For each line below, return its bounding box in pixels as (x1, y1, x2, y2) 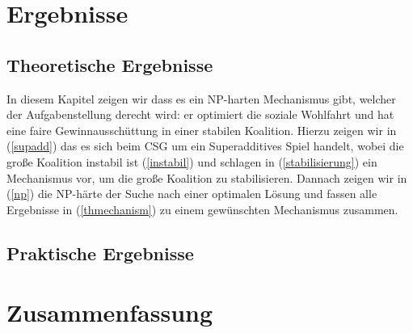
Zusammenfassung (6, 296, 213, 329)
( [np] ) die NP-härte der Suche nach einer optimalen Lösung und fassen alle (6, 185, 377, 202)
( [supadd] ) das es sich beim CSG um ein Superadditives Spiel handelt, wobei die (6, 137, 404, 154)
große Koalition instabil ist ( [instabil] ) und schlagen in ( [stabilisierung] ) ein (6, 153, 377, 170)
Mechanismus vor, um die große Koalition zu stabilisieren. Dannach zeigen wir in (6, 169, 407, 186)
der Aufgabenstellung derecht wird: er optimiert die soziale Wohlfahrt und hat (6, 106, 394, 123)
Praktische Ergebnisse (6, 240, 194, 265)
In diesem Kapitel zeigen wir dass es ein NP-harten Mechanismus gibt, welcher (6, 90, 396, 107)
